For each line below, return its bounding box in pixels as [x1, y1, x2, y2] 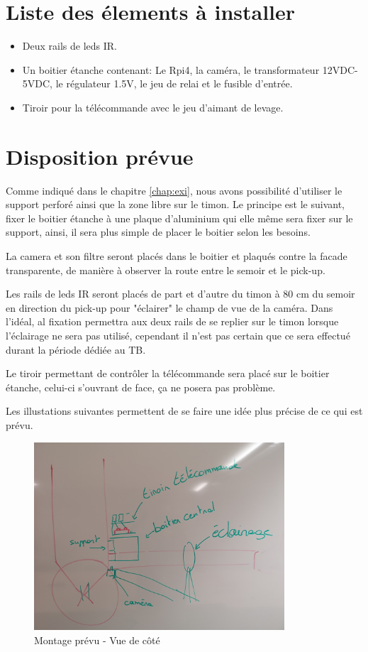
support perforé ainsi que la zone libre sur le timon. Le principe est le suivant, [6, 197, 345, 212]
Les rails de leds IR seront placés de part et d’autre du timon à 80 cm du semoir [6, 286, 355, 301]
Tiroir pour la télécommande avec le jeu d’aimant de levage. [22, 99, 284, 114]
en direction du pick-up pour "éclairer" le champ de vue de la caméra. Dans [6, 300, 333, 315]
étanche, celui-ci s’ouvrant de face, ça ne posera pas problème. [6, 379, 276, 394]
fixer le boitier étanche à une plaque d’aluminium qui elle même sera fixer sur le [6, 210, 353, 225]
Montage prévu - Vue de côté [34, 632, 160, 647]
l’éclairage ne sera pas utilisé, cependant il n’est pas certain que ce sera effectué [6, 327, 350, 342]
